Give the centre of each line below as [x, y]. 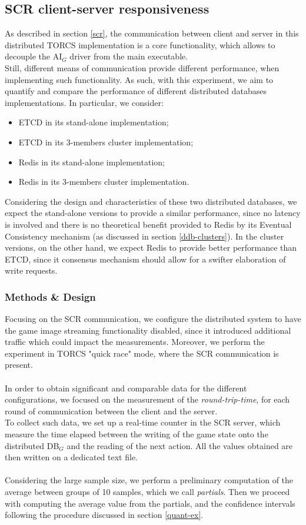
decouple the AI [34, 56]
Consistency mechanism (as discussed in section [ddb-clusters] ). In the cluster [144, 236]
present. [19, 365]
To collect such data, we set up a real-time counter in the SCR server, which [143, 422]
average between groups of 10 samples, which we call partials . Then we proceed [147, 492]
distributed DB [32, 445]
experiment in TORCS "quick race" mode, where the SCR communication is [142, 353]
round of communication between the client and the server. [111, 411]
